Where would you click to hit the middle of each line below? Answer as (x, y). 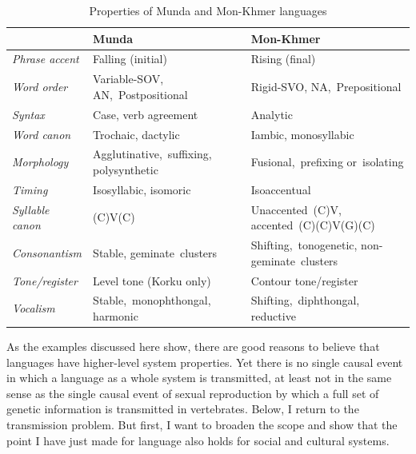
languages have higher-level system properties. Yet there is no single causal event (205, 362)
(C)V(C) (114, 217)
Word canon (42, 134)
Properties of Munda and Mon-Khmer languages (208, 10)
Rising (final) (283, 59)
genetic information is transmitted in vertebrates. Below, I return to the (183, 409)
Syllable (31, 209)
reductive (273, 316)
